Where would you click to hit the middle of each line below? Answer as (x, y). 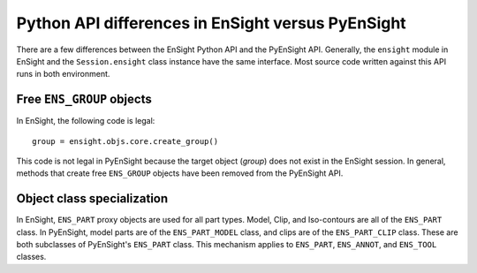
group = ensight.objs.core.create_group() (125, 141)
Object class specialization (92, 199)
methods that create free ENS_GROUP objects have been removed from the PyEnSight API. (180, 173)
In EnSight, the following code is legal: (86, 121)
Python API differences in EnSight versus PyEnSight (211, 23)
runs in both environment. (63, 74)
